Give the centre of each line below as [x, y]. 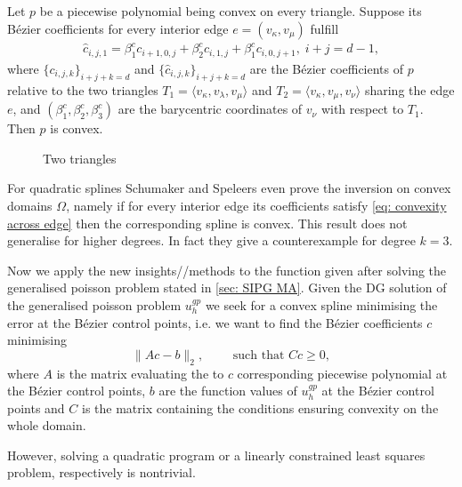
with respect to [362, 109]
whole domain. [47, 425]
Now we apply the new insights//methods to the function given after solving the [227, 270]
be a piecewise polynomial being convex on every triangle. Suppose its [231, 11]
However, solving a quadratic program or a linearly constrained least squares [216, 455]
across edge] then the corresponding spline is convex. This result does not [207, 223]
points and [36, 407]
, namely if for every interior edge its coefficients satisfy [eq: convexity [256, 205]
